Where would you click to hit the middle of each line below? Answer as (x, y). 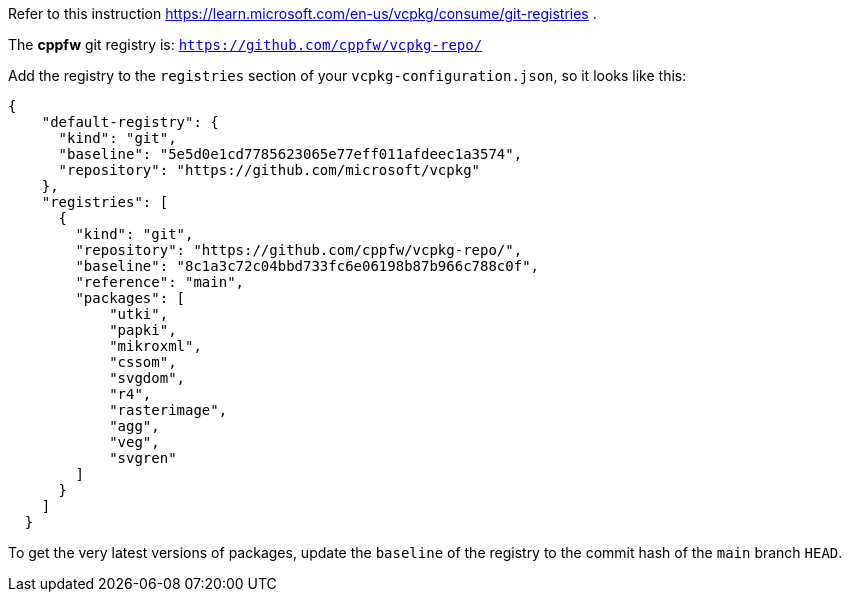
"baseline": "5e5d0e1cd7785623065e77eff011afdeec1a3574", (290, 154)
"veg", (134, 442)
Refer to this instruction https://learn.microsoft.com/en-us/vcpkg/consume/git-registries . (302, 13)
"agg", (134, 426)
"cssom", (143, 362)
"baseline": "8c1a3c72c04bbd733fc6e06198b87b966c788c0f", (307, 266)
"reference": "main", (160, 282)
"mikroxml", (155, 346)
